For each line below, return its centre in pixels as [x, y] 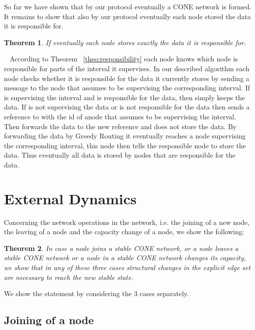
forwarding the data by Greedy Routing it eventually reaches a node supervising [125, 136]
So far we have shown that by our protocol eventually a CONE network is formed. [128, 6]
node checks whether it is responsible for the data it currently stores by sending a [127, 78]
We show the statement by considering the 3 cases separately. [97, 293]
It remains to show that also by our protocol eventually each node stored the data [127, 16]
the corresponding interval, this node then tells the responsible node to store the [125, 145]
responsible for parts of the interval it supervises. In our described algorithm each [127, 68]
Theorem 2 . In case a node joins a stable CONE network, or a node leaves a [121, 248]
